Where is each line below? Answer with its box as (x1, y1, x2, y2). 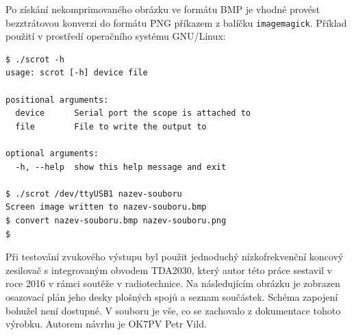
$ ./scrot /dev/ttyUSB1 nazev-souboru (5, 188, 182, 199)
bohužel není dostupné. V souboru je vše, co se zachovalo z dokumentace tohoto (5, 303, 341, 317)
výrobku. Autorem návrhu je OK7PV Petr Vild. (5, 317, 207, 331)
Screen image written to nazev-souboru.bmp (5, 202, 207, 212)
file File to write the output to (15, 121, 207, 132)
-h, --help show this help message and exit (15, 162, 227, 172)
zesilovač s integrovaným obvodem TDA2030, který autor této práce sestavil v (5, 262, 332, 277)
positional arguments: (5, 95, 109, 105)
